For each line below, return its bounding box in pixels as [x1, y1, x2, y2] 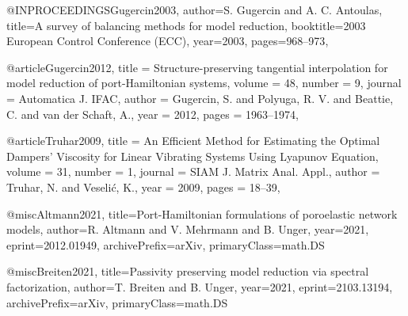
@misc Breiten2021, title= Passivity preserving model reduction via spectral [6, 263, 369, 280]
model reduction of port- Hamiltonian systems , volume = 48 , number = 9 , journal [6, 74, 402, 91]
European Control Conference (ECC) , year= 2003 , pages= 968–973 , [6, 32, 329, 49]
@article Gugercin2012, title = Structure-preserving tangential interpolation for [6, 59, 388, 75]
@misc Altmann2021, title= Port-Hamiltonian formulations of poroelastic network [6, 205, 398, 222]
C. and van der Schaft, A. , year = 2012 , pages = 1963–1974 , [6, 105, 299, 122]
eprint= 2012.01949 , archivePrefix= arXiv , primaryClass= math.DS [6, 236, 325, 253]
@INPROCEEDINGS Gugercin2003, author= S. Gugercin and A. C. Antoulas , [6, 2, 383, 17]
